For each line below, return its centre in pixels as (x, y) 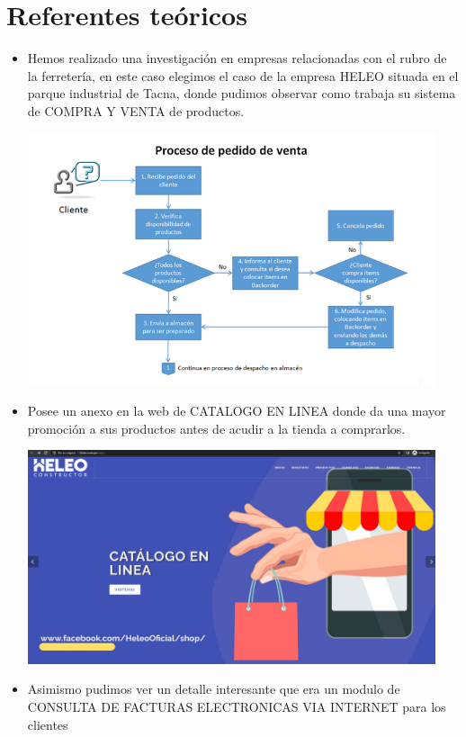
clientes (48, 724)
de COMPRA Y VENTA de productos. (136, 110)
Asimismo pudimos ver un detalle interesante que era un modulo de (214, 689)
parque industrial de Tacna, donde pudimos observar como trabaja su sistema (242, 93)
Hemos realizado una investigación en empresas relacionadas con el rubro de (237, 58)
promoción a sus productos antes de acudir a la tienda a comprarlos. (216, 428)
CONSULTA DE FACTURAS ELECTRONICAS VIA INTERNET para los (237, 706)
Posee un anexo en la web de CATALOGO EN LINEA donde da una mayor (237, 411)
